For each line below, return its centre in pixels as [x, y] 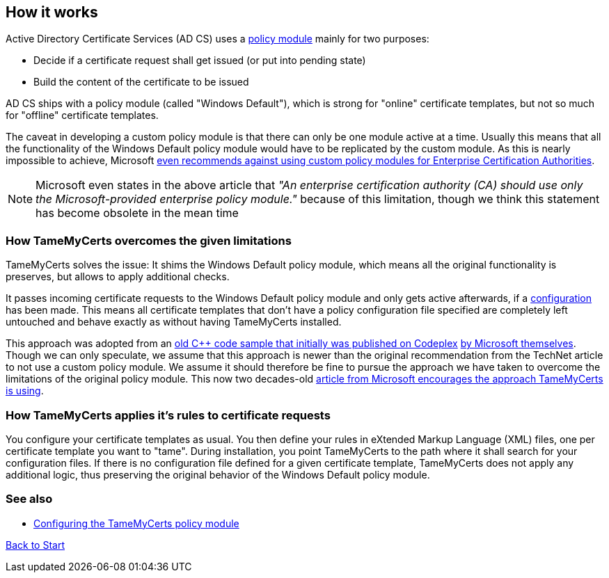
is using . [25, 391]
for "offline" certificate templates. [82, 115]
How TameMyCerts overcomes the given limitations [149, 240]
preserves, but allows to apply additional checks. [118, 277]
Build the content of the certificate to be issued [141, 82]
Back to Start [35, 545]
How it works [52, 12]
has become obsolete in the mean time [137, 213]
